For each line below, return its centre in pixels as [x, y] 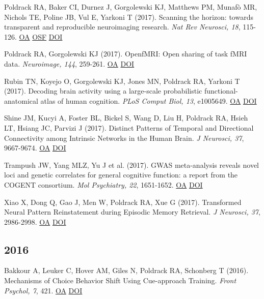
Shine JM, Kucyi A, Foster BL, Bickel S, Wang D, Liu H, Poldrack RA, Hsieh [126, 118]
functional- [221, 91]
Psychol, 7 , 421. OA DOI [43, 290]
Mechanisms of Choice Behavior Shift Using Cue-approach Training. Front [120, 280]
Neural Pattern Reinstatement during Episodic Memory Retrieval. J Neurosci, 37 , [132, 212]
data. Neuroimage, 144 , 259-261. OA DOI [69, 63]
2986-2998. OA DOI [35, 221]
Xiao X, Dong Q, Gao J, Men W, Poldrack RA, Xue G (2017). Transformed [123, 202]
